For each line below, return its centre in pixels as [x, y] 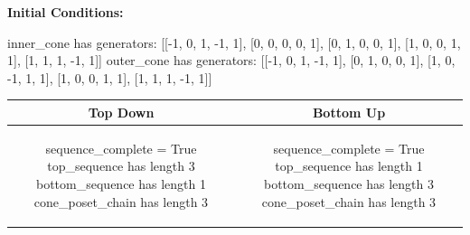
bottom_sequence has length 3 [349, 183]
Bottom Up [349, 112]
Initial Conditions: [66, 12]
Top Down [121, 112]
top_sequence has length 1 [349, 166]
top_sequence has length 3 [121, 166]
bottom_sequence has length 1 [121, 183]
